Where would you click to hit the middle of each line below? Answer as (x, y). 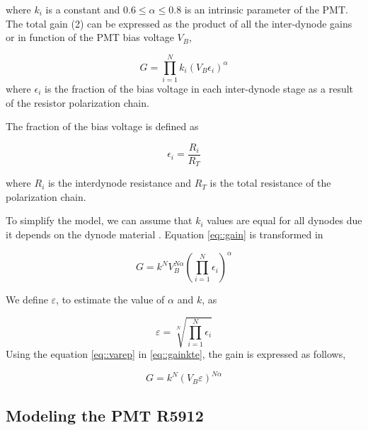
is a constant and (83, 9)
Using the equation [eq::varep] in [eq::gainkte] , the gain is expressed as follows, (176, 354)
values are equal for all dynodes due (284, 220)
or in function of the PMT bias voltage (90, 37)
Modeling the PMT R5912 (105, 415)
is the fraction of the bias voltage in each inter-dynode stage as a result (199, 88)
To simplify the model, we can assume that (99, 220)
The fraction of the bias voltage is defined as (102, 126)
